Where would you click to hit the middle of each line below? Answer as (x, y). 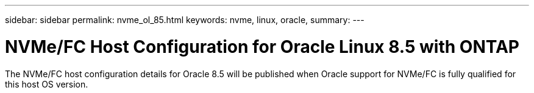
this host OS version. (47, 84)
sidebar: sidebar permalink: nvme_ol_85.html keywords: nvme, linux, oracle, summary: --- (185, 20)
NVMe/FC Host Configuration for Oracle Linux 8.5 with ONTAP (262, 46)
